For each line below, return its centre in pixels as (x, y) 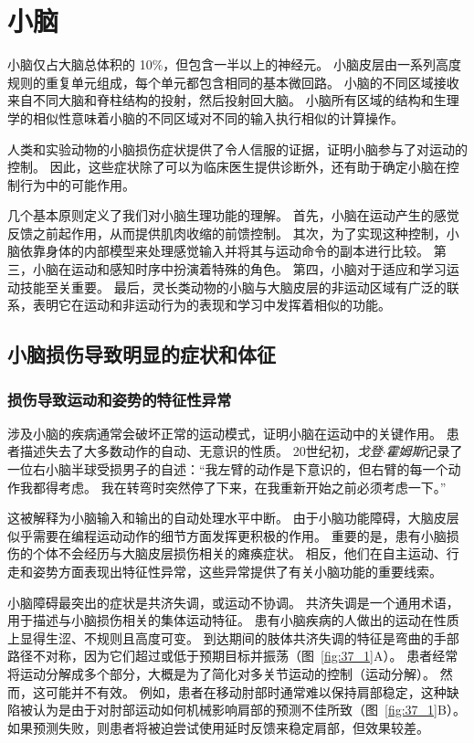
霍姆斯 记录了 (424, 451)
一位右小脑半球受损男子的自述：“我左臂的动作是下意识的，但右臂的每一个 (228, 469)
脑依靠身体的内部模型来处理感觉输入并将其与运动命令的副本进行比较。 (218, 251)
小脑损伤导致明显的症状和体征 (142, 354)
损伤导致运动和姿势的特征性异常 (120, 399)
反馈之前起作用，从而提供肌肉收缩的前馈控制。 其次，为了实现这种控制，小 (233, 233)
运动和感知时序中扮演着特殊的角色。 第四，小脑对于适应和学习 (258, 269)
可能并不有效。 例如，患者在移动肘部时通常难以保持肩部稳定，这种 (246, 691)
